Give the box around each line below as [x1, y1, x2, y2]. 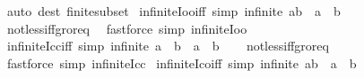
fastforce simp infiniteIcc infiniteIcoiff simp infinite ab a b [6, 53, 357, 72]
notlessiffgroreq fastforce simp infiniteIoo [6, 19, 247, 37]
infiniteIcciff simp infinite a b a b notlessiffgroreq [6, 36, 329, 55]
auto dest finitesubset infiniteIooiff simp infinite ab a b [6, 2, 341, 19]
